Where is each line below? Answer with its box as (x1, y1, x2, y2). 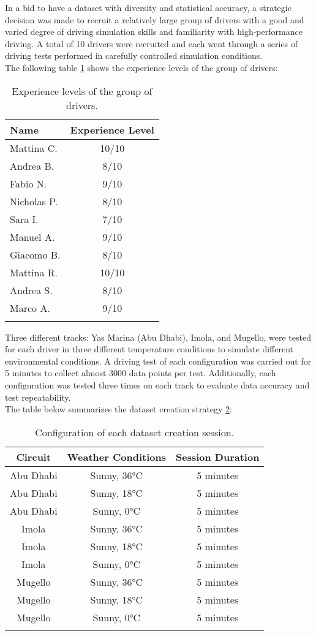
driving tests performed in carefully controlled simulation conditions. (5, 49, 263, 62)
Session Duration (175, 449, 260, 464)
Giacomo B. (10, 247, 61, 262)
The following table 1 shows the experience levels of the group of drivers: (5, 61, 278, 74)
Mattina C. (10, 140, 58, 155)
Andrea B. (10, 158, 55, 173)
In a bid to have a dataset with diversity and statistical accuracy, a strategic (5, 1, 292, 13)
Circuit (16, 449, 51, 464)
